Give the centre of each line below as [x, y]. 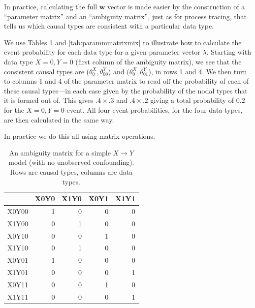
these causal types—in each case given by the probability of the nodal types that [126, 90]
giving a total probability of [192, 100]
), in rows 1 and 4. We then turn [198, 71]
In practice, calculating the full [51, 6]
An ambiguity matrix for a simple [60, 152]
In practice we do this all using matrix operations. [80, 136]
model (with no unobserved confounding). [71, 162]
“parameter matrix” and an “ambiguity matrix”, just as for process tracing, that [125, 16]
